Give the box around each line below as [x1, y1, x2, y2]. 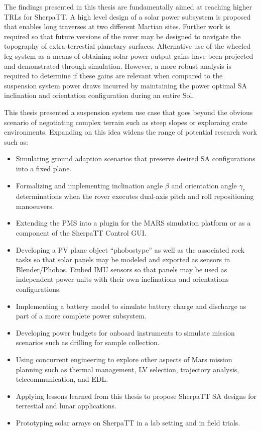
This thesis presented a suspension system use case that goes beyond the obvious [4, 106, 253, 117]
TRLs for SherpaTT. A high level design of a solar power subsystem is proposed [4, 11, 251, 22]
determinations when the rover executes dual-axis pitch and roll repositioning [16, 191, 254, 201]
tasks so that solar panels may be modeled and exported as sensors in [16, 254, 230, 265]
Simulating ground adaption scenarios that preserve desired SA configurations [16, 153, 255, 164]
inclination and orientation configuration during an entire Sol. [4, 90, 194, 100]
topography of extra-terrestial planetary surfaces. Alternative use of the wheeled [4, 41, 250, 51]
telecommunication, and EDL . [16, 374, 108, 384]
